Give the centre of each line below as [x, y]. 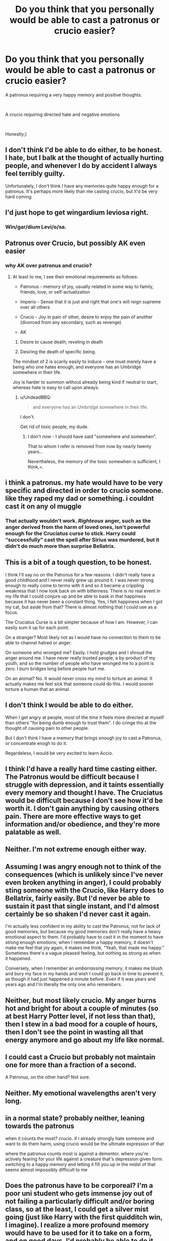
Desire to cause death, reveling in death [62, 342]
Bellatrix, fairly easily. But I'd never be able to [78, 898]
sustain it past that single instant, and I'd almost [82, 906]
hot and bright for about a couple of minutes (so [82, 1008]
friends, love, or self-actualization [55, 292]
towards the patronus [40, 1126]
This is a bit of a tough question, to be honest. [79, 563]
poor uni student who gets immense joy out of [79, 1194]
